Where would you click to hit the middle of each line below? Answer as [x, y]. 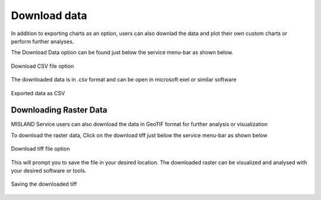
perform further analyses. [43, 41]
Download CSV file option [43, 66]
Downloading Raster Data [59, 110]
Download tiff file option [40, 149]
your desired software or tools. [49, 170]
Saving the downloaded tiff [44, 184]
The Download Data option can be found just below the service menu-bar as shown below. [122, 52]
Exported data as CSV [38, 93]
